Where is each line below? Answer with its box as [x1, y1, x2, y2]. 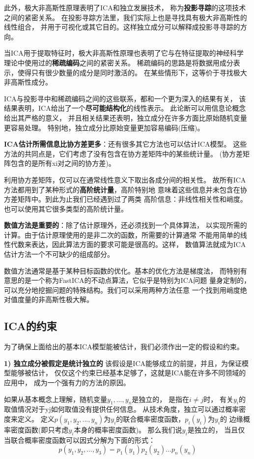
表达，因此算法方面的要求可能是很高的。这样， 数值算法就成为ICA [31, 239, 246, 249]
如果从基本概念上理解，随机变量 [4, 394, 107, 404]
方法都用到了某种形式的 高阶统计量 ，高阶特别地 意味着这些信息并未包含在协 [4, 184, 247, 194]
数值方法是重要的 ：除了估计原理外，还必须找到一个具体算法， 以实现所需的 [4, 220, 247, 230]
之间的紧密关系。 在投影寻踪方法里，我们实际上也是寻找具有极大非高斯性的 [4, 12, 247, 22]
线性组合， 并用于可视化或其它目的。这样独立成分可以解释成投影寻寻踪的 [4, 22, 240, 32]
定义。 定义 [17, 414, 55, 424]
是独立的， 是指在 [132, 394, 189, 404]
